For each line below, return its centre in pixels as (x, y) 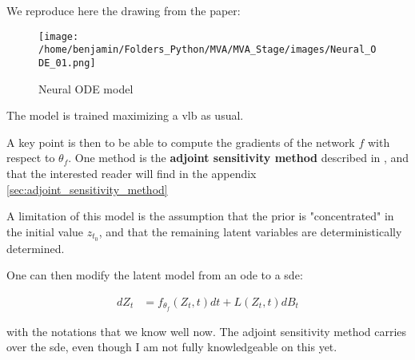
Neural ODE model (86, 88)
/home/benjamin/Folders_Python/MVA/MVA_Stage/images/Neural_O (207, 50)
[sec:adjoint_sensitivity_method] (87, 189)
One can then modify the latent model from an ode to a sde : (155, 275)
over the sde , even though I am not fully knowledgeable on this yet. (172, 347)
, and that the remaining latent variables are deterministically (250, 231)
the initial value (45, 231)
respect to (31, 158)
